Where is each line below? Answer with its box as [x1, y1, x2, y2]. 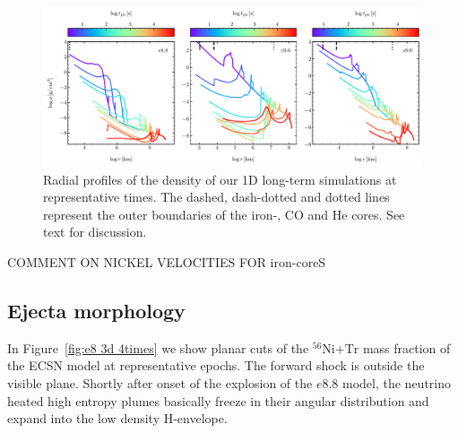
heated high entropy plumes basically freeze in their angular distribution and [7, 391, 429, 410]
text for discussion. [43, 222, 147, 241]
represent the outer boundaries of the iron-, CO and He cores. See [43, 204, 405, 223]
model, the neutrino [341, 374, 451, 392]
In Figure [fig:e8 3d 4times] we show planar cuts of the [7, 338, 309, 357]
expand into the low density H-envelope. [7, 409, 228, 428]
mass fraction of [362, 338, 451, 357]
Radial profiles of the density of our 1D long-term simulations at [43, 169, 397, 188]
